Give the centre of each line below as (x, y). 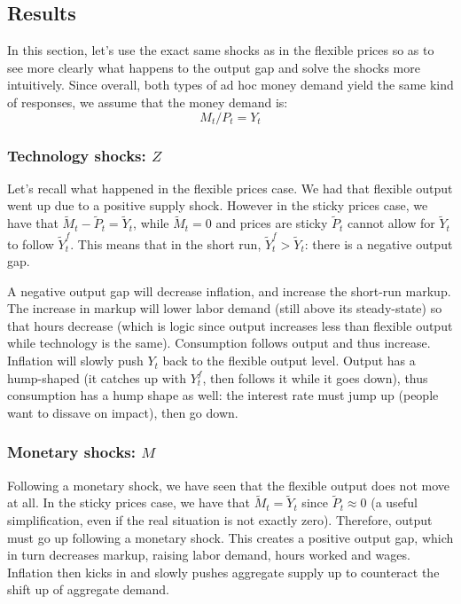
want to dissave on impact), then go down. (123, 412)
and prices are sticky (272, 223)
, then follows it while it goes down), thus (315, 377)
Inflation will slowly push (75, 361)
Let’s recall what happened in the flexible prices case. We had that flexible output (230, 188)
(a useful (394, 502)
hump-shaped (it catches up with (97, 377)
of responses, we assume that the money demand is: (148, 102)
